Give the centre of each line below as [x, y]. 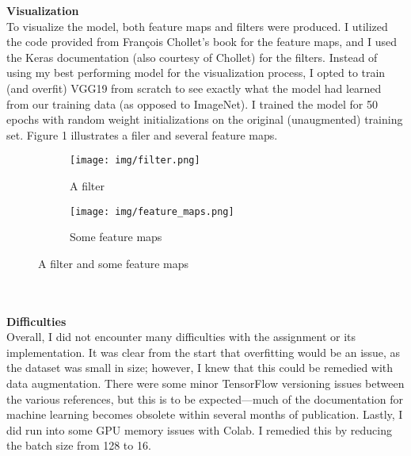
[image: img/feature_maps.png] [152, 211]
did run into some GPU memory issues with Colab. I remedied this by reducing [199, 429]
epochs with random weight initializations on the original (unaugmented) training [205, 119]
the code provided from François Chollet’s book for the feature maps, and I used [202, 42]
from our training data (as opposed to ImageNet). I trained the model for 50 [192, 103]
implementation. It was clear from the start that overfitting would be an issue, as [204, 352]
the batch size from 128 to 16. [79, 445]
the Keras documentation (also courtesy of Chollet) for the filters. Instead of [192, 57]
